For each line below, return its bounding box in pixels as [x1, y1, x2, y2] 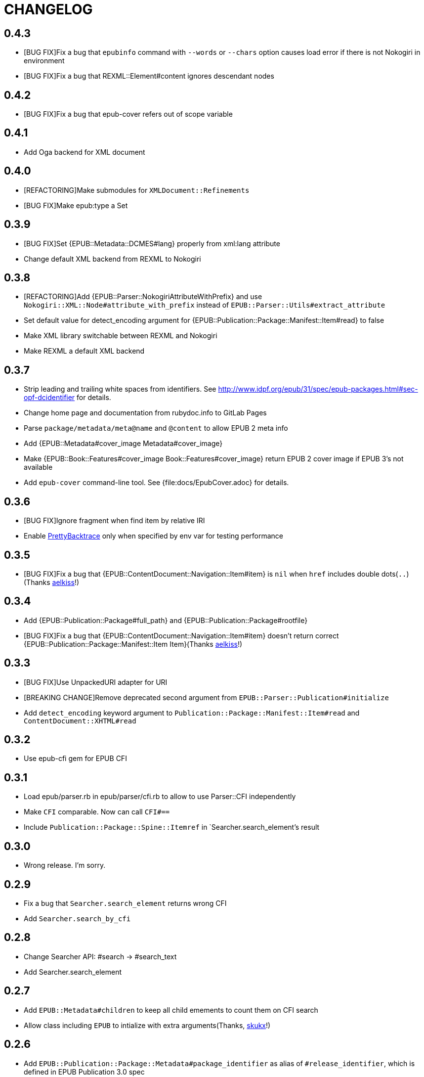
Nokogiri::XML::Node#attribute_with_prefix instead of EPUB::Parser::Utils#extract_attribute [24, 301, 385, 310]
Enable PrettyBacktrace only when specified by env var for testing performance [24, 532, 284, 540]
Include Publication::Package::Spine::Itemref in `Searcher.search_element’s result [24, 823, 320, 832]
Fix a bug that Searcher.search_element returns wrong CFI [24, 898, 227, 907]
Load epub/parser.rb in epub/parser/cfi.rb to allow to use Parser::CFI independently [24, 792, 296, 801]
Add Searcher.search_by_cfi [24, 914, 131, 923]
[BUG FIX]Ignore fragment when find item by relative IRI [24, 516, 205, 525]
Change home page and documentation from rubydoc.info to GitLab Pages [24, 408, 267, 417]
